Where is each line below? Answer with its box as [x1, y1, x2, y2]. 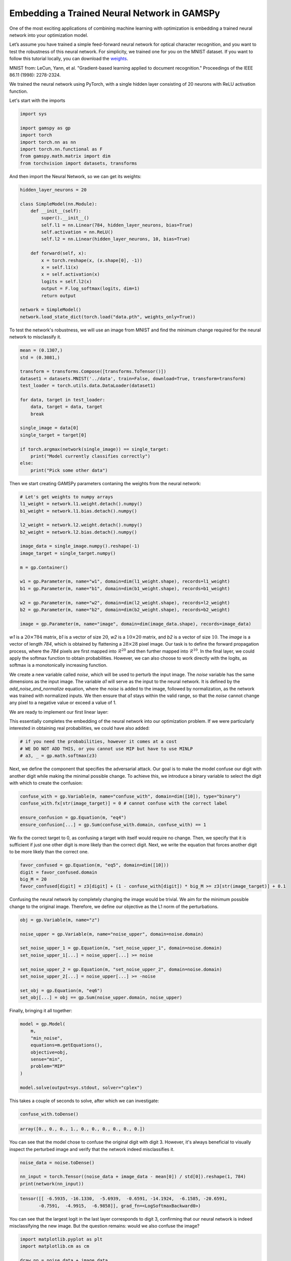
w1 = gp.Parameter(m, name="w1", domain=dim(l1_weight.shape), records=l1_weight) [20, 579, 230, 585]
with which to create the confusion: [9, 780, 83, 786]
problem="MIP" [30, 1063, 66, 1069]
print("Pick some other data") [30, 467, 108, 473]
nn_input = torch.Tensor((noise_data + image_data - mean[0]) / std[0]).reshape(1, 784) [20, 1174, 247, 1180]
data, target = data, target [30, 404, 103, 410]
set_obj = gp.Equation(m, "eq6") [20, 988, 103, 993]
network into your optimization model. [9, 32, 88, 38]
